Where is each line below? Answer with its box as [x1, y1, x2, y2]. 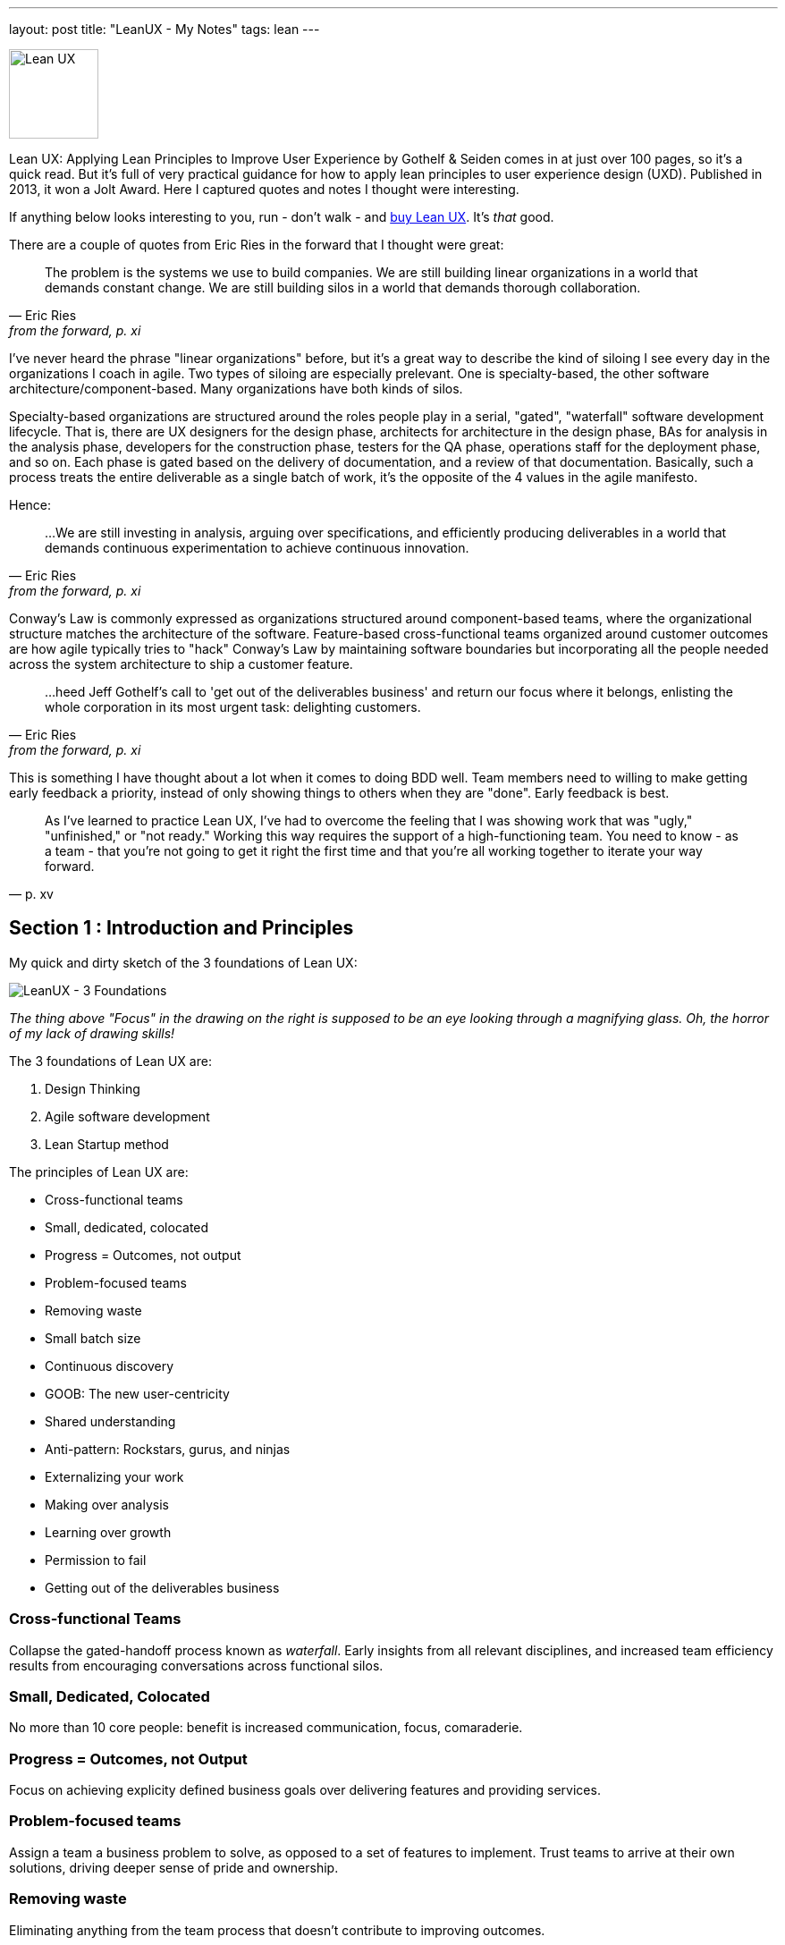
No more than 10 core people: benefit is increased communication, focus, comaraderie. [9, 1720, 523, 1736]
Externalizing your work [45, 1468, 184, 1484]
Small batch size [45, 1330, 141, 1346]
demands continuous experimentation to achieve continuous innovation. [45, 540, 469, 555]
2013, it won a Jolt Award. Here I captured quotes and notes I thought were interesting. [9, 182, 519, 197]
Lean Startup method [45, 1136, 169, 1152]
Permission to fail [45, 1552, 147, 1568]
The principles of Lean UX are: [9, 1163, 189, 1180]
